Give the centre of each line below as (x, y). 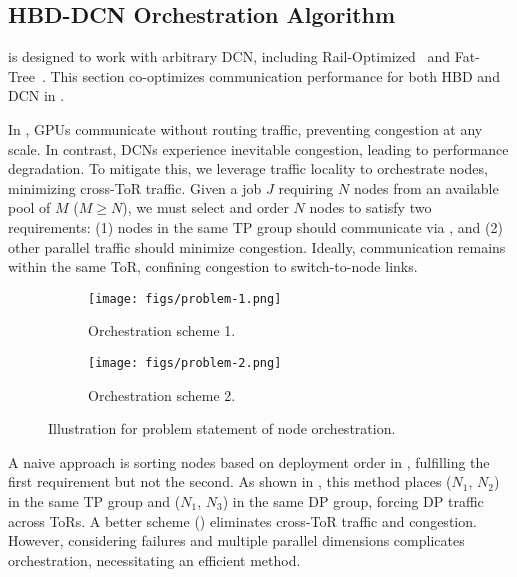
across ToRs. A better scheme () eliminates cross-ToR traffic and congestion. (242, 520)
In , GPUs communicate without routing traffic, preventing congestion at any (245, 128)
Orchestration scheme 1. (162, 330)
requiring (306, 187)
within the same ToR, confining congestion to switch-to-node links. (213, 266)
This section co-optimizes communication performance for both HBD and (275, 75)
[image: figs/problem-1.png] (185, 298)
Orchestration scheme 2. (162, 394)
